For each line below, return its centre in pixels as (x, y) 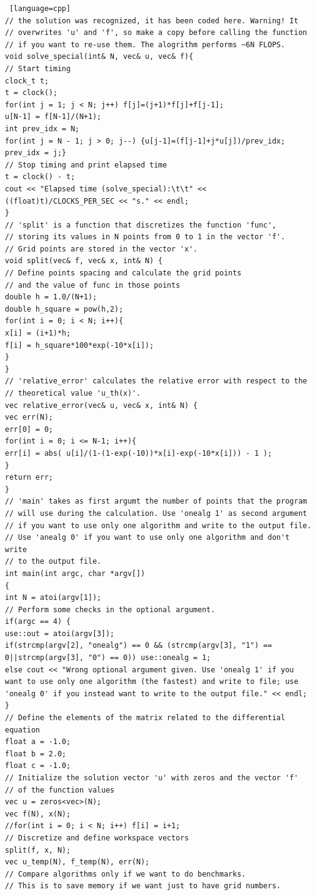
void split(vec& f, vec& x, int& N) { (84, 261)
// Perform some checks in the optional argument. (110, 609)
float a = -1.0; (38, 742)
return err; (29, 478)
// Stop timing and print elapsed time (86, 165)
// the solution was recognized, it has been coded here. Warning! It (152, 21)
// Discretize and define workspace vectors (97, 838)
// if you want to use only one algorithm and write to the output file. (158, 525)
